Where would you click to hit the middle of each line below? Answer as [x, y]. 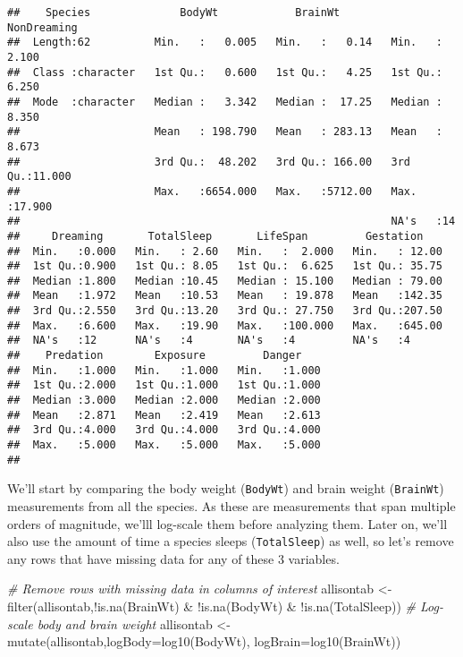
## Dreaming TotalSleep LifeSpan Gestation [215, 236]
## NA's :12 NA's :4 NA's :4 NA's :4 [209, 341]
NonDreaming [42, 27]
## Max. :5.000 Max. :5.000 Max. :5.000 [164, 445]
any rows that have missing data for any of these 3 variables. [173, 558]
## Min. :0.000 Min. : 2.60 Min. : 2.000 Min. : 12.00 [225, 251]
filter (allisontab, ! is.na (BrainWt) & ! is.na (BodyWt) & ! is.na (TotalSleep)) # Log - [225, 606]
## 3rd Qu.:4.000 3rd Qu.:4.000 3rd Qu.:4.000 [164, 430]
